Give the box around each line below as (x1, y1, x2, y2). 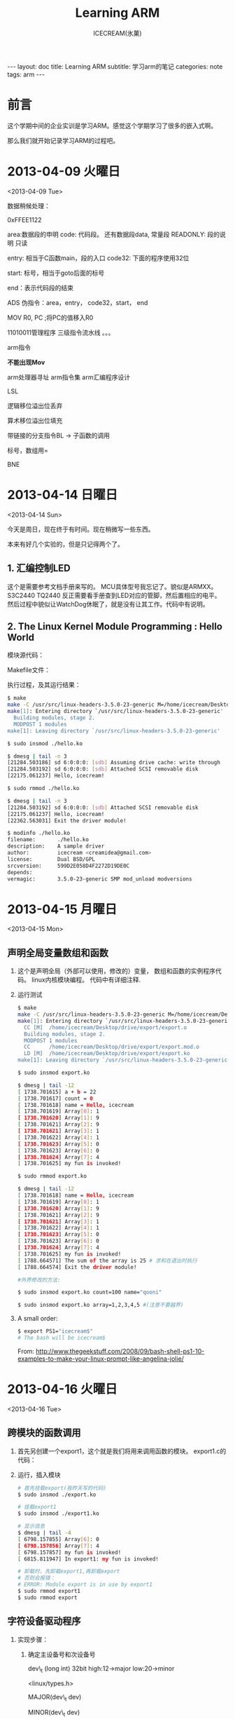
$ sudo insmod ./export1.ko (17, 1510, 99, 1517)
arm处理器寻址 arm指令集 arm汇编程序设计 (7, 373, 131, 381)
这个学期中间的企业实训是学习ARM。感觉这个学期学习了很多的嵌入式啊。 (7, 121, 218, 130)
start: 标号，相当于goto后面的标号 (7, 269, 105, 277)
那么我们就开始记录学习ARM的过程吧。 (7, 136, 120, 144)
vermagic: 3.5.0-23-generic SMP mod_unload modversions (7, 875, 192, 883)
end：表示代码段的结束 (7, 283, 74, 292)
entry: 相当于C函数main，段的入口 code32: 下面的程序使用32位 (7, 254, 190, 262)
